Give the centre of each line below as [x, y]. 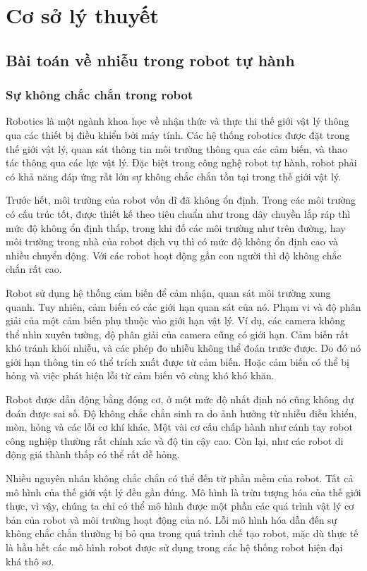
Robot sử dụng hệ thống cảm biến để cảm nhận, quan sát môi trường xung [168, 292]
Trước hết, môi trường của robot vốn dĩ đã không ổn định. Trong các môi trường [181, 200]
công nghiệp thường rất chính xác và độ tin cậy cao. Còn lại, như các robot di [175, 440]
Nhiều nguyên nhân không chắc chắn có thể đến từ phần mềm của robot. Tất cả [180, 478]
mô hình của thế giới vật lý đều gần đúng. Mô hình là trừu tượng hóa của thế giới [183, 492]
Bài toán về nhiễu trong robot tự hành [150, 60]
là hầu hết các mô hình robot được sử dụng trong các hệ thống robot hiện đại [174, 547]
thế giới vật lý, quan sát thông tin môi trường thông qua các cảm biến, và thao [176, 148]
